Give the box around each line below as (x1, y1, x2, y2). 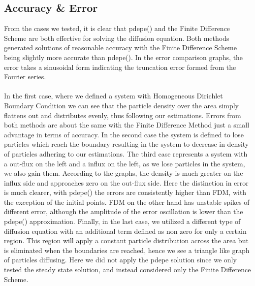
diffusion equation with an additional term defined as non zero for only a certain (4, 225, 247, 236)
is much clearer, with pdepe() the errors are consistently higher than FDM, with (4, 187, 247, 197)
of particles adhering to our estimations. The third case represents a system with (4, 148, 248, 159)
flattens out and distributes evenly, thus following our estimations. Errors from (4, 110, 241, 120)
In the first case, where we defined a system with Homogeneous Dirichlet (4, 91, 223, 101)
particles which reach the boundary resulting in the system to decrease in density (4, 139, 249, 149)
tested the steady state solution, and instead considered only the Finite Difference (4, 264, 251, 275)
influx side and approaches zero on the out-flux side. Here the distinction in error (4, 177, 249, 188)
